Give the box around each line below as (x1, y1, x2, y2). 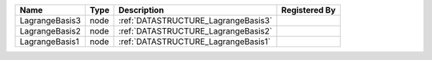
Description (118, 5, 164, 15)
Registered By (281, 5, 336, 15)
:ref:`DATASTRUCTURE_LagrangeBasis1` (118, 36, 271, 47)
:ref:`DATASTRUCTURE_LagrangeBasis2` (118, 26, 273, 36)
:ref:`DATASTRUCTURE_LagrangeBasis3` (118, 15, 273, 26)
